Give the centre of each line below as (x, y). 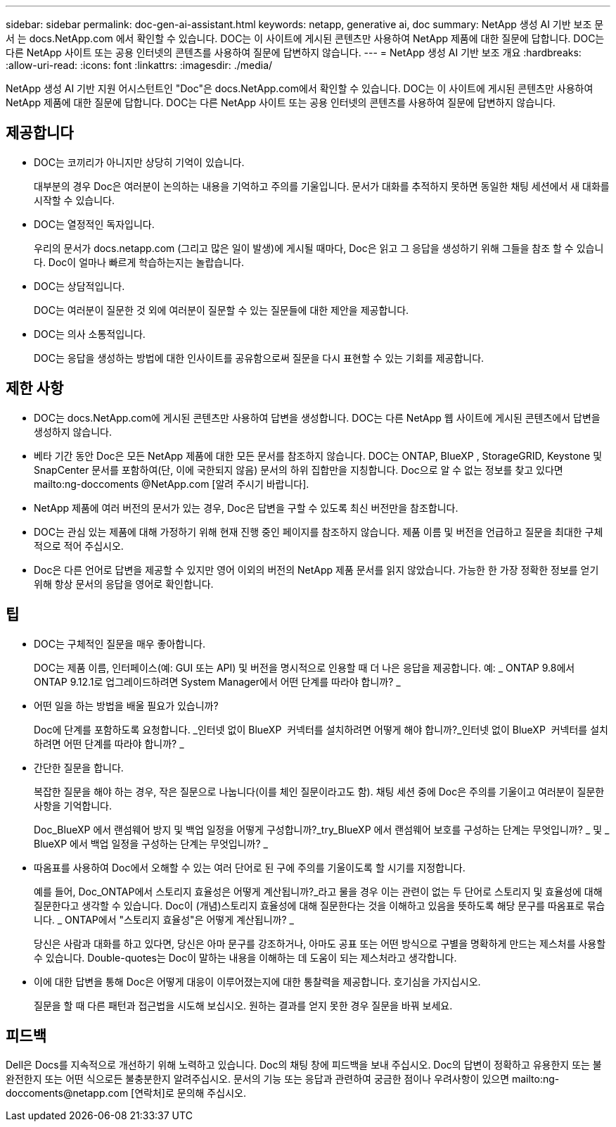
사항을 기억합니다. (73, 805)
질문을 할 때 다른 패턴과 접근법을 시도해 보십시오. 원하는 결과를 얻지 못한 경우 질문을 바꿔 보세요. (243, 1005)
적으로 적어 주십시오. (79, 546)
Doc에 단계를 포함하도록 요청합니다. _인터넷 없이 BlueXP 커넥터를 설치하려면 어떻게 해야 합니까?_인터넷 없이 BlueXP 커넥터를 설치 (321, 729)
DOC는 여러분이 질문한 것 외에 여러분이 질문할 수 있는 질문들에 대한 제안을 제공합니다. (222, 310)
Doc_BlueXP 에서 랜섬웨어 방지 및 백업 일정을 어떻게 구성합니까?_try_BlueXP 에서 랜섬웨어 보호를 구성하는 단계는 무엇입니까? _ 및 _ (322, 829)
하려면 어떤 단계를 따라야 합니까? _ (109, 743)
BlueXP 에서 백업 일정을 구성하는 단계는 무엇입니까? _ (151, 843)
